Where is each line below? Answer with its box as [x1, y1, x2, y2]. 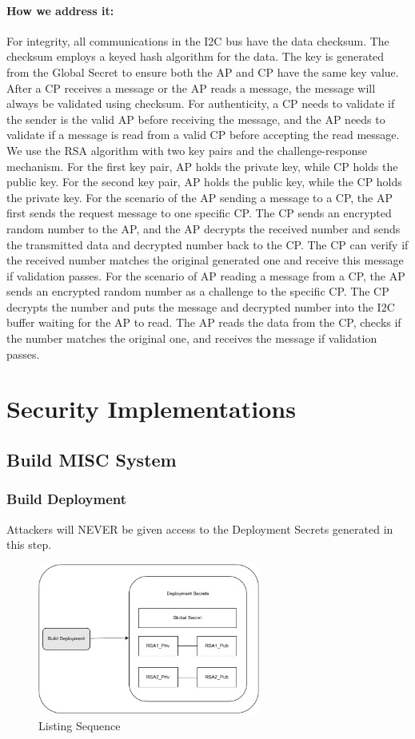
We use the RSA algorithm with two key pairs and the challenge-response [6, 141, 367, 158]
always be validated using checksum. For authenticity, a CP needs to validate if [6, 95, 395, 112]
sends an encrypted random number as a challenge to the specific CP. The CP [6, 283, 389, 300]
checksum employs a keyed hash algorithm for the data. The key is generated [6, 48, 385, 65]
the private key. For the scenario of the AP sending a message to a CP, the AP [6, 189, 393, 205]
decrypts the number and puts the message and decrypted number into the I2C [6, 298, 395, 315]
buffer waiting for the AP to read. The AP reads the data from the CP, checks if [6, 314, 401, 331]
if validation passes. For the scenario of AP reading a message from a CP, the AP [6, 267, 405, 284]
